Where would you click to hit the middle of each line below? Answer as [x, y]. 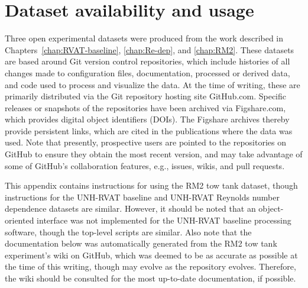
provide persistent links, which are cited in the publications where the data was [149, 130]
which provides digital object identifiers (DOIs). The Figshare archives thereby [147, 119]
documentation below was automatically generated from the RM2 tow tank [141, 243]
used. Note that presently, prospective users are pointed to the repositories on [145, 142]
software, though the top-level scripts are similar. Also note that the [128, 232]
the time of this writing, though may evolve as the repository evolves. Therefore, [150, 266]
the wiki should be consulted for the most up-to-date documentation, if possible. [150, 278]
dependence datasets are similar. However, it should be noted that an [130, 208]
